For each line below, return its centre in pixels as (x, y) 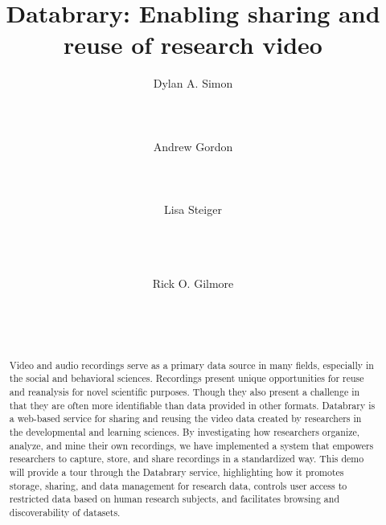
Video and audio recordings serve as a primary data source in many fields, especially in (191, 365)
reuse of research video (193, 45)
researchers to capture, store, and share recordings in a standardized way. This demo (187, 459)
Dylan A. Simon (193, 83)
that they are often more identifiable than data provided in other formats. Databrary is (192, 405)
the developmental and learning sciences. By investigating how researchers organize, (185, 431)
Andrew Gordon (193, 146)
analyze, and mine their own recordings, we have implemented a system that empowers (191, 445)
